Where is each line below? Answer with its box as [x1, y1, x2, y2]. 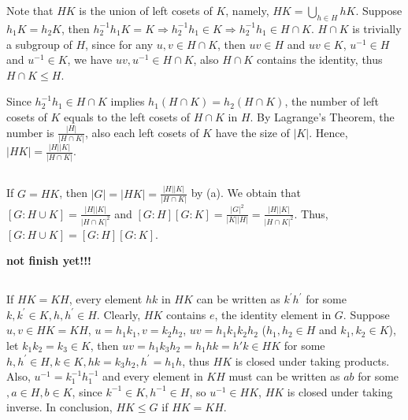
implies [110, 93, 145, 110]
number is [6, 124, 54, 140]
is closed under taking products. [235, 352, 390, 369]
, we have [67, 51, 113, 68]
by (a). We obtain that [191, 184, 301, 201]
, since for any [85, 35, 154, 52]
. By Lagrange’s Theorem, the [250, 108, 395, 125]
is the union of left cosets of [79, 2, 213, 19]
